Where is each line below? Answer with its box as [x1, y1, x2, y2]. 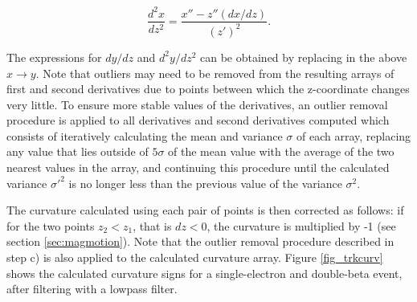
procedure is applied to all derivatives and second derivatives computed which [6, 112, 390, 129]
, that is [133, 217, 172, 234]
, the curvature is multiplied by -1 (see [206, 217, 396, 234]
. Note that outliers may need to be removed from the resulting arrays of [35, 64, 395, 81]
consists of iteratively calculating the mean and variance [6, 127, 283, 144]
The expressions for [6, 48, 102, 65]
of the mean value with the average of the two [168, 143, 395, 160]
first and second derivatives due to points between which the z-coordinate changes [6, 80, 410, 97]
